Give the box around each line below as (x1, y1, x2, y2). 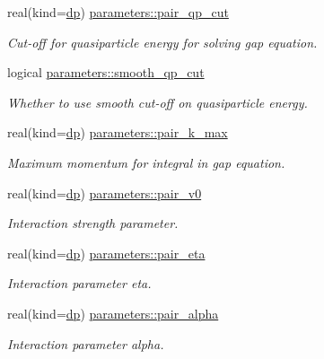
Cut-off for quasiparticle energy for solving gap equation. (7, 32, 318, 51)
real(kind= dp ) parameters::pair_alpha (7, 303, 219, 322)
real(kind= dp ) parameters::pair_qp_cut (7, 3, 229, 21)
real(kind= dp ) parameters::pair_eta (7, 243, 206, 262)
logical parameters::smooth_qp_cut (7, 63, 205, 82)
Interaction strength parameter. (7, 214, 179, 232)
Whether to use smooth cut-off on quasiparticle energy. (7, 92, 308, 111)
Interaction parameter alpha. (7, 334, 164, 353)
